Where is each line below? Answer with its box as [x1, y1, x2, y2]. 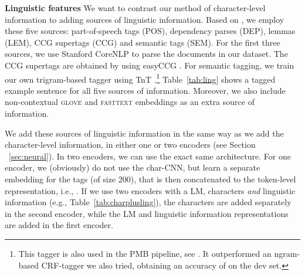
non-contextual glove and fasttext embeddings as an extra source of [5, 96, 255, 108]
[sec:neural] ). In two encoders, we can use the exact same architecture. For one [9, 150, 291, 162]
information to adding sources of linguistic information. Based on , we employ [5, 13, 284, 25]
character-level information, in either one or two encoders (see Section [5, 138, 256, 151]
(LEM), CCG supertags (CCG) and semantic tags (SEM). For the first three [5, 36, 280, 48]
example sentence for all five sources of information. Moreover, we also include [5, 84, 286, 96]
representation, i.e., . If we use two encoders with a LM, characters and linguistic [5, 184, 296, 196]
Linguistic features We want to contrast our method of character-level [5, 2, 266, 13]
